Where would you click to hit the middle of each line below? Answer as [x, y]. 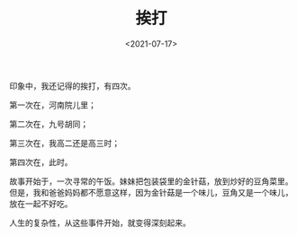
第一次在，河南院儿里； [53, 105]
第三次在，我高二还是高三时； [64, 143]
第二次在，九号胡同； [49, 124]
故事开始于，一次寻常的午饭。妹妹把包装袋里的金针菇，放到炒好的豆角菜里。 [151, 181]
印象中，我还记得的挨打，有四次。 [72, 85]
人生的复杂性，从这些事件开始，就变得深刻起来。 [100, 223]
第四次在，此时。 [41, 162]
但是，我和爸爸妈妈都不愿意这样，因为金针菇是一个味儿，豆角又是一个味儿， [151, 192]
